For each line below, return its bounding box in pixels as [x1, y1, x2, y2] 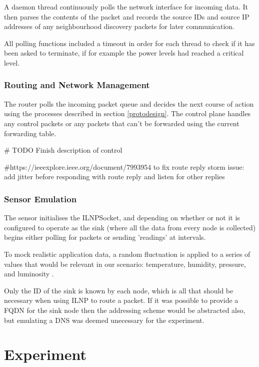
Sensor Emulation [4, 192, 77, 205]
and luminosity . [4, 268, 54, 279]
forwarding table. [4, 128, 56, 138]
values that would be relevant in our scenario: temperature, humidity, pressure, [4, 258, 246, 269]
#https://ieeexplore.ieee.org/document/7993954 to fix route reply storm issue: [4, 161, 244, 172]
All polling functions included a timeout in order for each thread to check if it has [4, 38, 255, 48]
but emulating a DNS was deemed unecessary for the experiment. [4, 314, 204, 325]
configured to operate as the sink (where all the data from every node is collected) [4, 222, 256, 232]
